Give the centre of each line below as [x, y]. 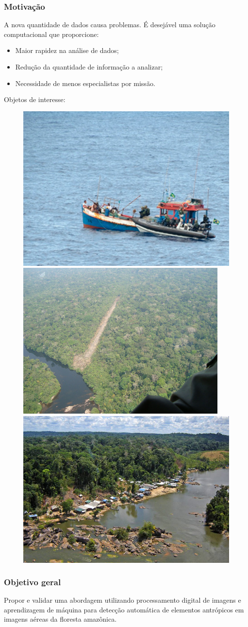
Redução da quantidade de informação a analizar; [89, 67]
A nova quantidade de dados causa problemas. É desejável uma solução [110, 25]
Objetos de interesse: [35, 99]
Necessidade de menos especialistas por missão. [85, 83]
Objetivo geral [33, 582]
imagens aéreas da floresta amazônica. [60, 619]
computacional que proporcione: [51, 34]
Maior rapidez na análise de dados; [67, 50]
